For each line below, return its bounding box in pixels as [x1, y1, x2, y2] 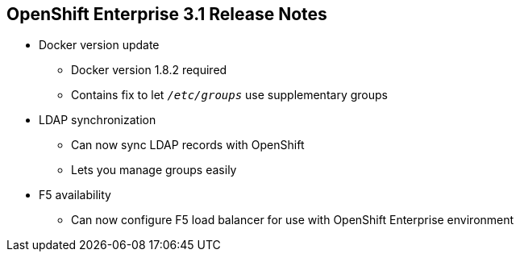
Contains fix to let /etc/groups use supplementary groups [71, 88, 388, 102]
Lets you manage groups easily [71, 163, 237, 177]
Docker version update [39, 38, 160, 52]
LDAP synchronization [39, 113, 156, 127]
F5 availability [39, 188, 111, 202]
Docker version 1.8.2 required [71, 63, 227, 77]
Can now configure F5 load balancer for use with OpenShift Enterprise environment [71, 213, 514, 227]
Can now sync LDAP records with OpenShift [71, 138, 305, 152]
